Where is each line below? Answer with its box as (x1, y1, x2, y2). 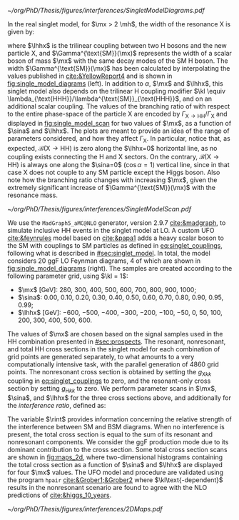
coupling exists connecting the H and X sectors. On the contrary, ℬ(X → (7, 152, 220, 161)
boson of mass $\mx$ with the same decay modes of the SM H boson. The (7, 56, 228, 65)
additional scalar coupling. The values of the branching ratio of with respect (7, 102, 230, 110)
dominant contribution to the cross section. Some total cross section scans (7, 446, 228, 454)
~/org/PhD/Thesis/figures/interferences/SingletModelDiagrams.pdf (7, 6, 205, 14)
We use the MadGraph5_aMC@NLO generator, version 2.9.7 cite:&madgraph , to (7, 218, 226, 227)
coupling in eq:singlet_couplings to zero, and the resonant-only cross (7, 376, 211, 385)
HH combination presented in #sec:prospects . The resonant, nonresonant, (7, 337, 226, 346)
